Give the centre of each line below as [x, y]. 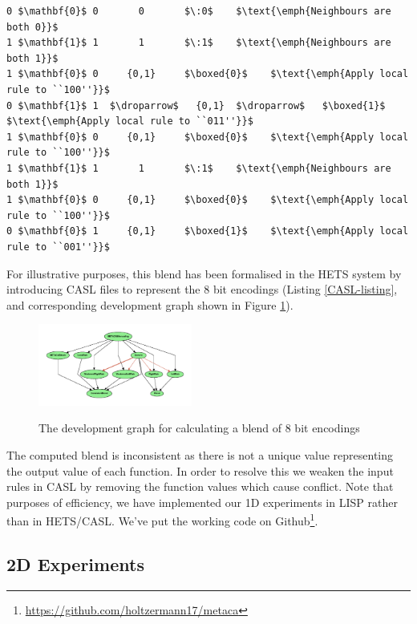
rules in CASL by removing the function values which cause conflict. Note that [200, 486]
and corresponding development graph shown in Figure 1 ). [150, 304]
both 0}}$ [32, 27]
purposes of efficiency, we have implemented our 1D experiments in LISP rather [202, 502]
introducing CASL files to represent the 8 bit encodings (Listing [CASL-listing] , [202, 289]
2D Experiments [75, 564]
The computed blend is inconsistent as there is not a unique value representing [200, 455]
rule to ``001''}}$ [58, 247]
